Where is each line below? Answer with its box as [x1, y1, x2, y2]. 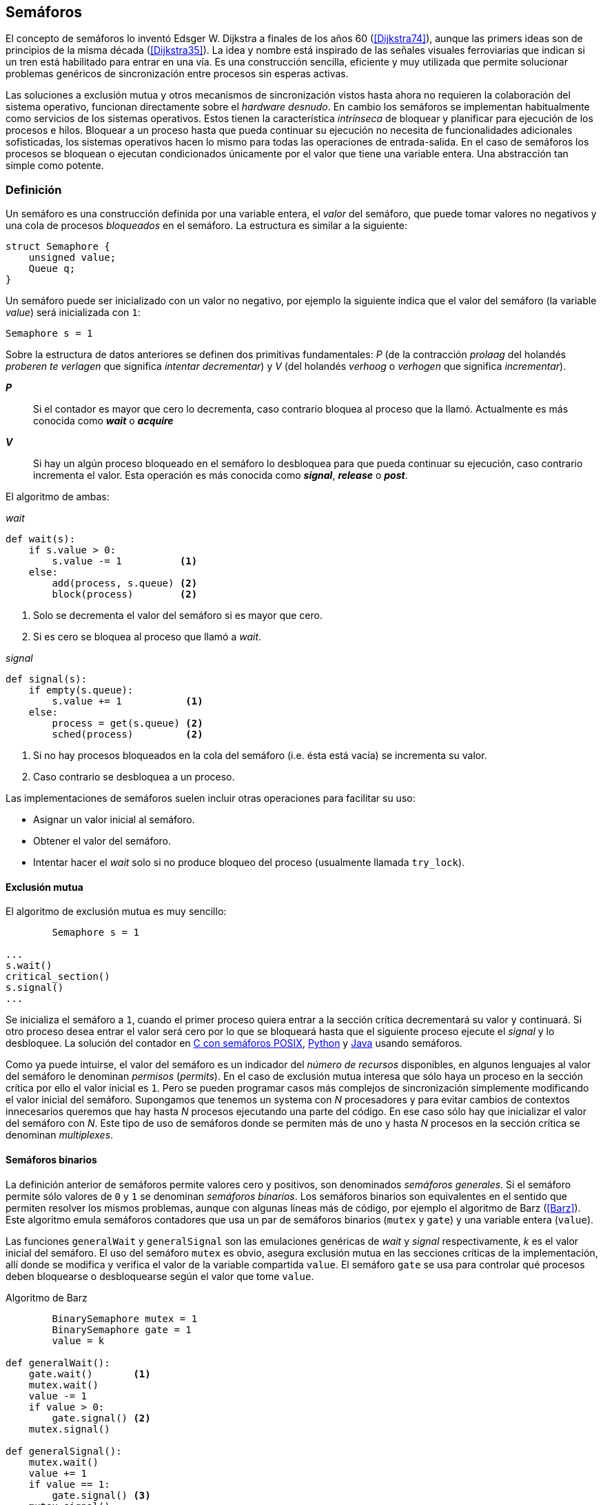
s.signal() [6, 982, 64, 994]
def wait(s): [6, 533, 76, 545]
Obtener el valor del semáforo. [33, 835, 172, 847]
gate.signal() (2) [52, 1412, 151, 1424]
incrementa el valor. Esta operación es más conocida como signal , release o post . [33, 469, 408, 482]
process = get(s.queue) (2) [52, 718, 203, 729]
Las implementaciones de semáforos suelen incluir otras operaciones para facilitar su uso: [6, 792, 416, 805]
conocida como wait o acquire [33, 415, 174, 427]
